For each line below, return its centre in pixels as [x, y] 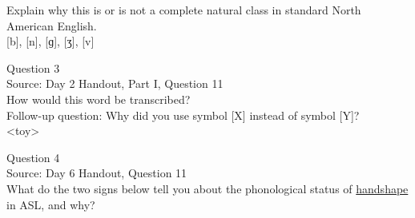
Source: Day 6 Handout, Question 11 [97, 173]
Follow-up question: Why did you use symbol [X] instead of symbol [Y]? [183, 115]
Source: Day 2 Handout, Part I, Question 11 [115, 83]
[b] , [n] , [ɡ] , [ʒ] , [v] [50, 41]
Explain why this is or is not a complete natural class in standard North [184, 10]
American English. [52, 25]
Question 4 [33, 157]
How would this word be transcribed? [99, 99]
